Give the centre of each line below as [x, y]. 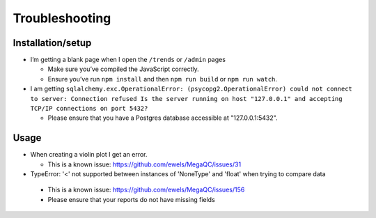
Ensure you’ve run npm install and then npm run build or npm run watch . [163, 79]
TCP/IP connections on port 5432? [89, 109]
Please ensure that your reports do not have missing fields [131, 199]
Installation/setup [52, 43]
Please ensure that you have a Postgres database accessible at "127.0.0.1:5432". [163, 118]
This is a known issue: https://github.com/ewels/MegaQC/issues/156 [146, 190]
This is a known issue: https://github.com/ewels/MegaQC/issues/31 [144, 164]
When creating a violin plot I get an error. [89, 155]
